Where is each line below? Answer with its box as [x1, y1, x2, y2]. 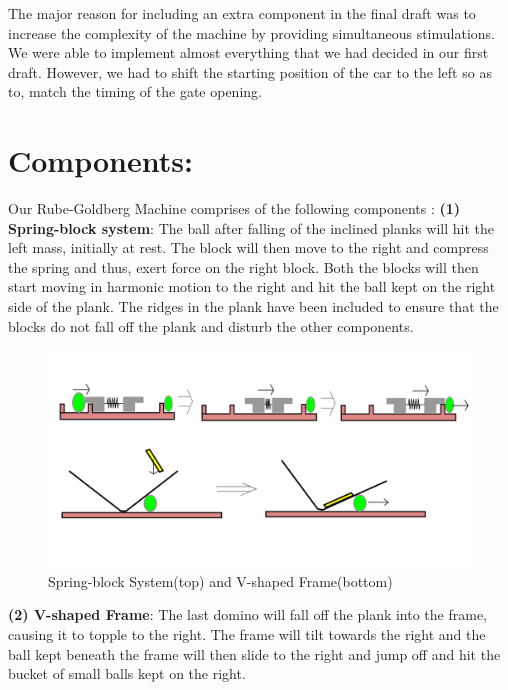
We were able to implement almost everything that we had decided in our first [8, 42, 489, 63]
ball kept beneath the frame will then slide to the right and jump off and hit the [8, 643, 501, 664]
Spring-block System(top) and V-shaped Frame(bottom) [48, 570, 393, 591]
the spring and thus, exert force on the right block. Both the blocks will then [8, 256, 479, 277]
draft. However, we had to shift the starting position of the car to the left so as [8, 61, 492, 82]
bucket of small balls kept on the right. [8, 663, 246, 684]
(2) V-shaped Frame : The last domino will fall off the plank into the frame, [8, 604, 488, 625]
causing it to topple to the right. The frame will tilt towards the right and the [8, 624, 486, 644]
